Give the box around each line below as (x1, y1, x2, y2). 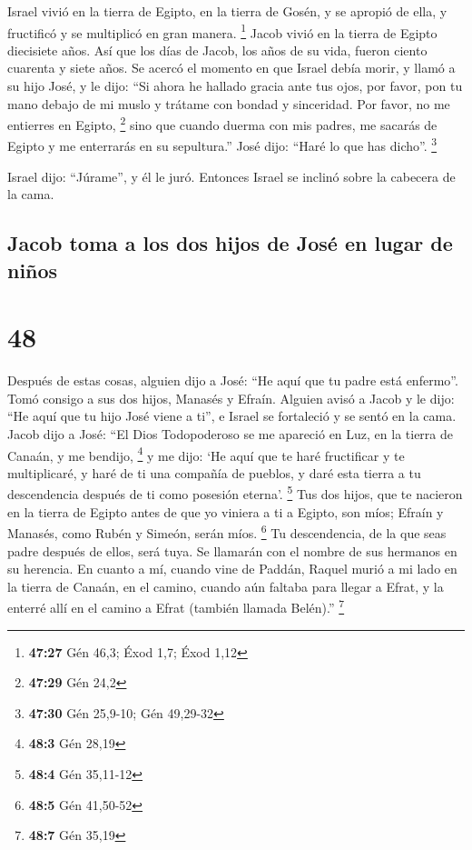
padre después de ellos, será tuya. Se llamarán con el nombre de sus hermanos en (7, 541, 457, 560)
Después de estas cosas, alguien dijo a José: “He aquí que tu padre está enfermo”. (7, 371, 458, 390)
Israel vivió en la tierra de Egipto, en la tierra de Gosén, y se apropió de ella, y (7, 2, 447, 20)
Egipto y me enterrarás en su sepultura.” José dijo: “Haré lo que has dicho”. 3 (7, 134, 438, 155)
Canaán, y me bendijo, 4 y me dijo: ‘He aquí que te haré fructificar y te (7, 443, 405, 465)
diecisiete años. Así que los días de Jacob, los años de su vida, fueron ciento (7, 40, 428, 59)
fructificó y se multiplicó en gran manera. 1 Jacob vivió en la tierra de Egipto (7, 20, 438, 42)
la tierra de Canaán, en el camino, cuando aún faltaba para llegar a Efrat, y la (7, 576, 444, 595)
